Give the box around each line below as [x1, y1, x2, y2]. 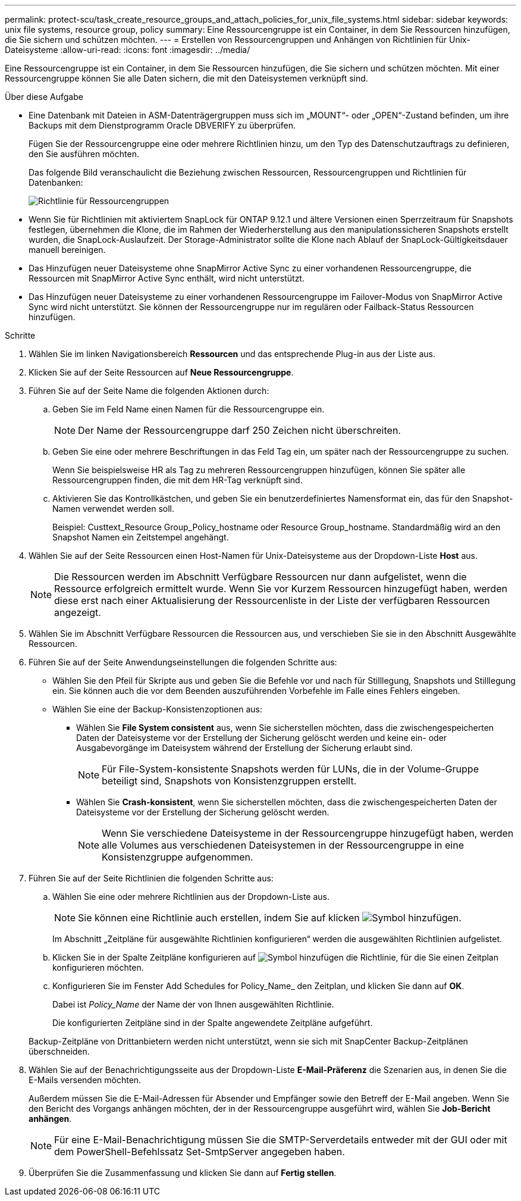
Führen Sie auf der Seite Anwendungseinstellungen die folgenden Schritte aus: [29, 657, 337, 667]
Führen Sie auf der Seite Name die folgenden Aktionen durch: [29, 386, 269, 396]
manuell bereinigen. [29, 245, 106, 255]
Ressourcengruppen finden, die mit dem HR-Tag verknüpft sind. [52, 475, 303, 485]
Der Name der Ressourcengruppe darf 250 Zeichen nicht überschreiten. [78, 424, 401, 436]
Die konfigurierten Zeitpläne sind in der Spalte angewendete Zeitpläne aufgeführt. [52, 1018, 373, 1028]
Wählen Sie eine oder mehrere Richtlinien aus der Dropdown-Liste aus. [52, 892, 330, 902]
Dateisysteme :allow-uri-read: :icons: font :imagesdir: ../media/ [5, 45, 250, 55]
